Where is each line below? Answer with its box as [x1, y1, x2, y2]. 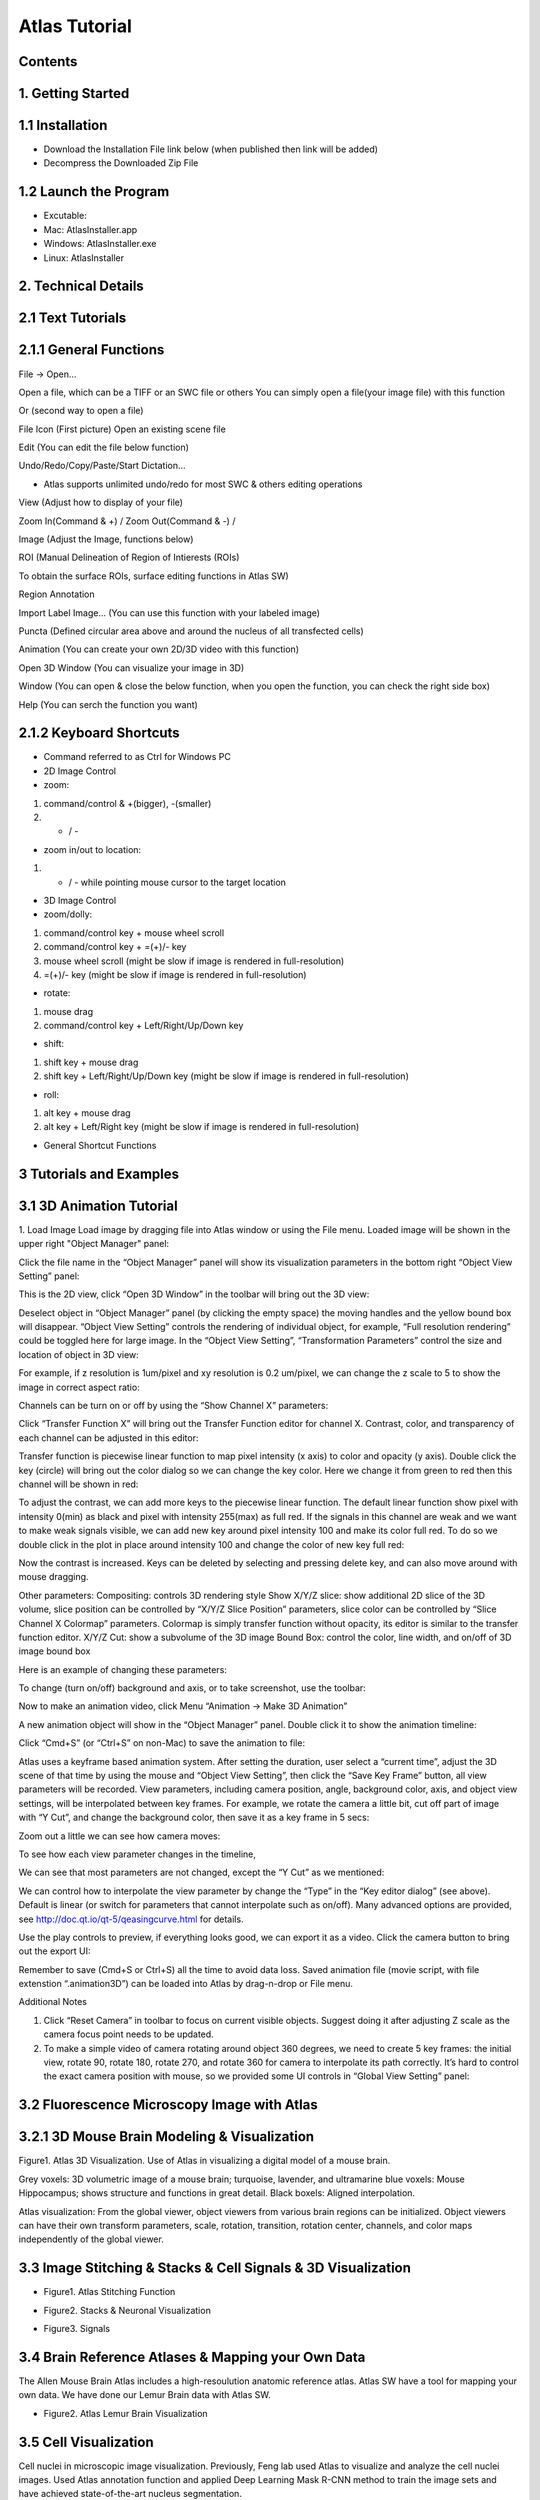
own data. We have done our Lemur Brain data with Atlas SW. [18, 2389, 272, 2401]
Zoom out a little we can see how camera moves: [18, 1830, 221, 1842]
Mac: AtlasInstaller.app [43, 223, 138, 235]
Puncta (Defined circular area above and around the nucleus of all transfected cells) [18, 625, 364, 637]
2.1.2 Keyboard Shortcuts [18, 725, 180, 742]
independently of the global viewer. [18, 2233, 164, 2245]
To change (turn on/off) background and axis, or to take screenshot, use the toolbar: [18, 1682, 367, 1694]
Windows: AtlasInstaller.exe [43, 238, 157, 250]
